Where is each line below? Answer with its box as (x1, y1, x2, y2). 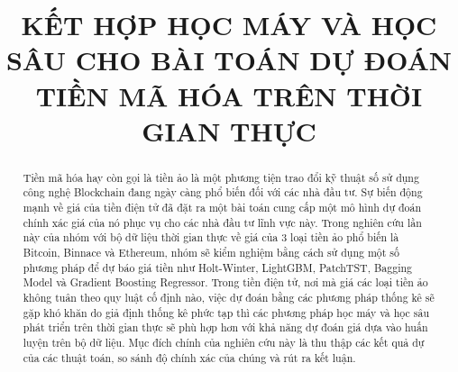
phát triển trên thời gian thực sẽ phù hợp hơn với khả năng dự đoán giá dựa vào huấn (23, 320, 428, 335)
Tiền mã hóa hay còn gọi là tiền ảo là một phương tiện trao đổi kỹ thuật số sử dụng (23, 169, 419, 185)
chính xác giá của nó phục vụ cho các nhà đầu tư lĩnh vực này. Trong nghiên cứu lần (23, 214, 422, 230)
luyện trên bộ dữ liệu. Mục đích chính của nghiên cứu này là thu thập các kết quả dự (23, 334, 425, 349)
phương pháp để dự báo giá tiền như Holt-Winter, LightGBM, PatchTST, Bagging (23, 259, 413, 275)
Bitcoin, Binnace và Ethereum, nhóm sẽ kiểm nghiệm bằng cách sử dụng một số (23, 245, 399, 260)
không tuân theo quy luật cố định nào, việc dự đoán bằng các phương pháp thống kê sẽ (23, 289, 435, 304)
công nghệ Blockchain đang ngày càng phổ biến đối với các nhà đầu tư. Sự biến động (23, 185, 423, 200)
